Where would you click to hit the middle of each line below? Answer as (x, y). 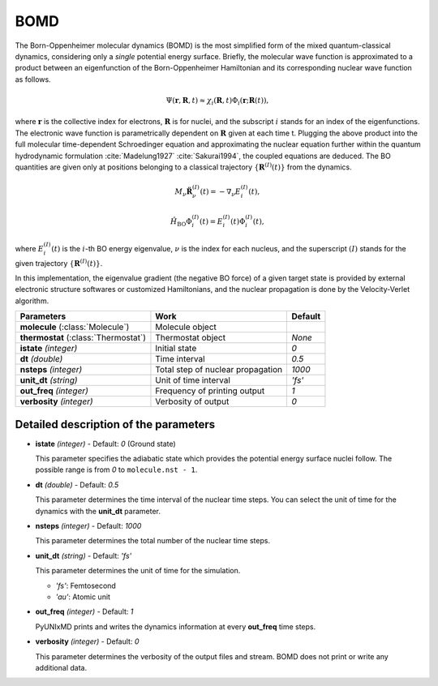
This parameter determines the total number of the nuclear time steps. (153, 541)
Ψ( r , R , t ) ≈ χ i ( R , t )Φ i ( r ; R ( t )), (217, 101)
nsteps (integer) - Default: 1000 (88, 526)
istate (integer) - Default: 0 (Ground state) (105, 444)
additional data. (61, 667)
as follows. (33, 79)
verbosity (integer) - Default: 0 (87, 641)
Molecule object (186, 327)
